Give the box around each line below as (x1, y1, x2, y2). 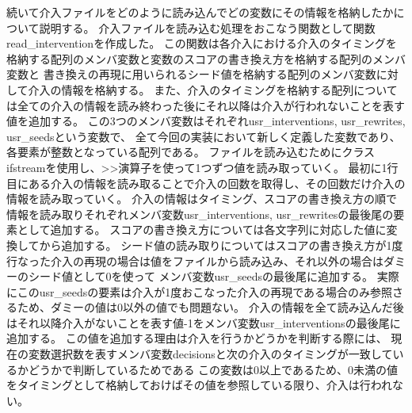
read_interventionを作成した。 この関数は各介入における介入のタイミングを (6, 35, 397, 52)
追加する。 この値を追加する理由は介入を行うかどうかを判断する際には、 (6, 330, 387, 346)
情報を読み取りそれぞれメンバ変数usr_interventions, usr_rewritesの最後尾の (6, 205, 394, 222)
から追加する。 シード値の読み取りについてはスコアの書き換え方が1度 (39, 236, 403, 253)
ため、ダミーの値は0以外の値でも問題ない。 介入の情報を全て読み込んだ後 (17, 299, 404, 315)
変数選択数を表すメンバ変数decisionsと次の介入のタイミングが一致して (28, 346, 393, 362)
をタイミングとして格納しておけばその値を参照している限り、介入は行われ (6, 377, 393, 393)
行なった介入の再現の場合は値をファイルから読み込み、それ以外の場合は (6, 252, 383, 269)
